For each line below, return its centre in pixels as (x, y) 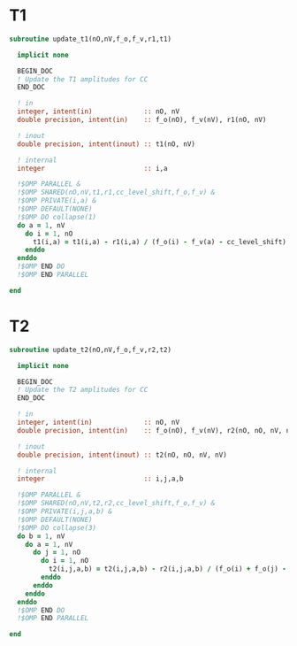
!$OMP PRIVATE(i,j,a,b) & (65, 511)
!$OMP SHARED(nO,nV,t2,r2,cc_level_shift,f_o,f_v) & (116, 504)
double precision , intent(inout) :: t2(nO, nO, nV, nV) (122, 455)
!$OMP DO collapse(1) (57, 217)
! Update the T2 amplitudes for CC (83, 390)
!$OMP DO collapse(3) (57, 527)
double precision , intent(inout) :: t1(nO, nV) (107, 144)
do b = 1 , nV (41, 536)
